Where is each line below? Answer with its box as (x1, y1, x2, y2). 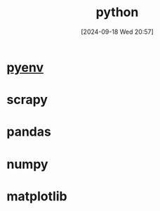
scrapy (6, 92, 48, 108)
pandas (6, 124, 52, 140)
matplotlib (6, 188, 67, 204)
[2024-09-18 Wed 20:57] (81, 27, 154, 36)
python (95, 4, 139, 20)
